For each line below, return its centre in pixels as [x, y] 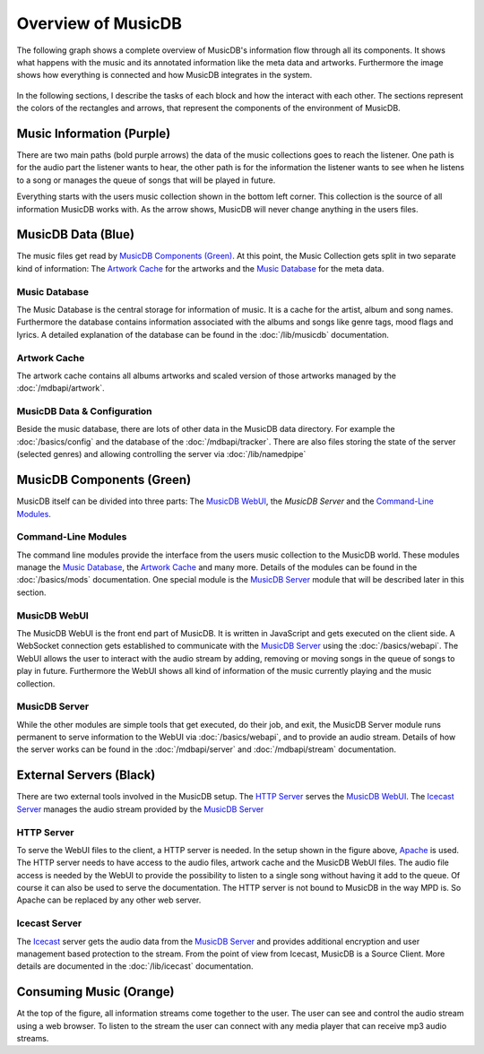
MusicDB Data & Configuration [84, 411]
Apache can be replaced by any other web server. [109, 900]
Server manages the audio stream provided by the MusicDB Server [140, 809]
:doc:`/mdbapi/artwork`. [60, 388]
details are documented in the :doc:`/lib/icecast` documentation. [135, 966]
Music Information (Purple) [94, 133]
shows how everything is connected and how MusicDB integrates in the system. [164, 75]
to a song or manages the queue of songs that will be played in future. [146, 180]
